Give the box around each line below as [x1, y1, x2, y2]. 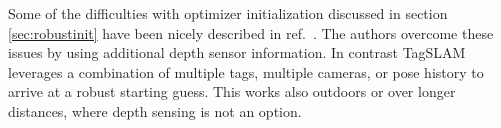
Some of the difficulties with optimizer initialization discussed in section [8, 3, 448, 23]
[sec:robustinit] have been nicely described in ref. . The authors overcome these [8, 22, 494, 43]
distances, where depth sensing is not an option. [8, 100, 302, 121]
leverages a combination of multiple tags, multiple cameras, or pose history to [8, 61, 484, 82]
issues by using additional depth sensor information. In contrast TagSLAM [8, 42, 466, 63]
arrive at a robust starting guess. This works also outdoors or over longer [8, 81, 456, 102]
